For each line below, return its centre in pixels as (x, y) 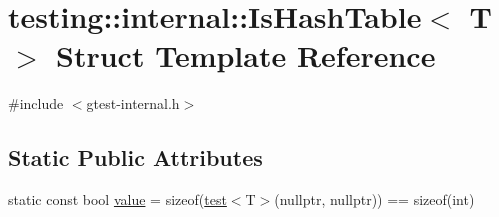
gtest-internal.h (133, 103)
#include (36, 103)
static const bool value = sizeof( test (117, 199)
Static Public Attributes (135, 157)
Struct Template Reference (246, 55)
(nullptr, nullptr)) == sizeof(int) (374, 199)
